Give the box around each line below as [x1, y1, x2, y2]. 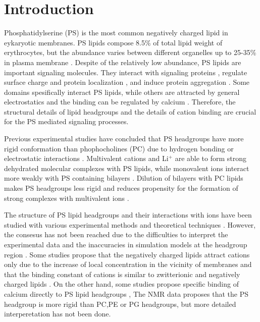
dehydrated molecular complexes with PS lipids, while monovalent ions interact [4, 163, 249, 173]
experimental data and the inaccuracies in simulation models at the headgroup [4, 239, 247, 249]
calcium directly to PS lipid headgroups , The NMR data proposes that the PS [4, 288, 248, 299]
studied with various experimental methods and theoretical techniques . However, [4, 219, 256, 230]
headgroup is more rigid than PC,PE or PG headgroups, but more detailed [4, 298, 236, 309]
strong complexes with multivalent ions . [4, 192, 129, 203]
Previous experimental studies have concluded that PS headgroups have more [4, 133, 244, 144]
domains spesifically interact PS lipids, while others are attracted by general [4, 86, 240, 97]
